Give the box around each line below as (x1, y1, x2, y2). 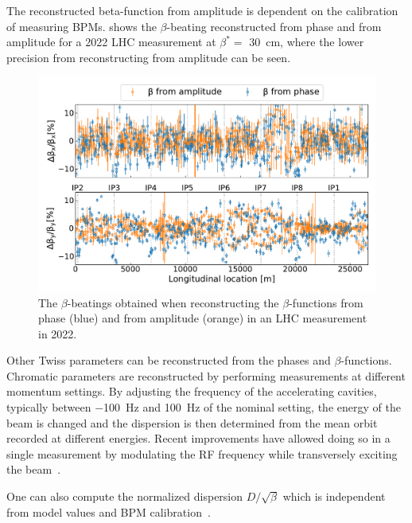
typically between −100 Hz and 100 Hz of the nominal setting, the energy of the (6, 399, 401, 416)
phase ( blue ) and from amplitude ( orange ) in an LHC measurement (38, 310, 367, 326)
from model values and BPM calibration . (6, 503, 211, 520)
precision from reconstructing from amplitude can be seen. (6, 49, 291, 65)
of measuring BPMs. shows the (6, 18, 157, 34)
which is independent (282, 488, 386, 505)
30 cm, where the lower (249, 33, 364, 50)
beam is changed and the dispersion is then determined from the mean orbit (6, 414, 378, 431)
